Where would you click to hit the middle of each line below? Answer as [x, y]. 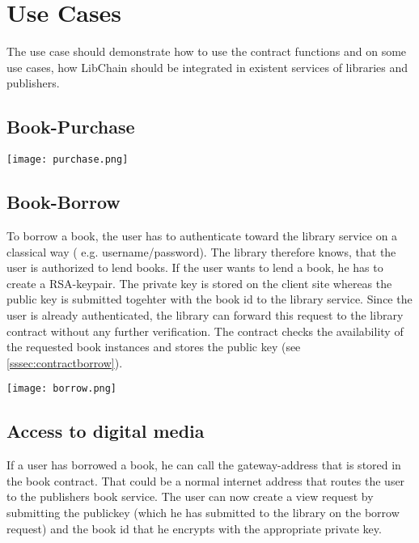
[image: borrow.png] [62, 389]
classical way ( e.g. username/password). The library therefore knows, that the [201, 251]
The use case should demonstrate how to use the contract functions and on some [207, 51]
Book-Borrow [63, 202]
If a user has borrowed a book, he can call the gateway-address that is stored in [204, 465]
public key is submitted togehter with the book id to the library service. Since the [209, 299]
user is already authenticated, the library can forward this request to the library [205, 314]
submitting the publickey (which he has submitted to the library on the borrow [203, 512]
